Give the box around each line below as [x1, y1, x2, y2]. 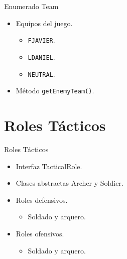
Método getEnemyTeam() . [16, 85, 94, 96]
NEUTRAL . [28, 68, 55, 79]
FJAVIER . [28, 35, 55, 45]
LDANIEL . [28, 51, 55, 62]
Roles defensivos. [16, 194, 68, 205]
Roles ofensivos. [16, 228, 64, 238]
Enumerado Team [4, 1, 59, 11]
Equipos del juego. [16, 18, 73, 28]
